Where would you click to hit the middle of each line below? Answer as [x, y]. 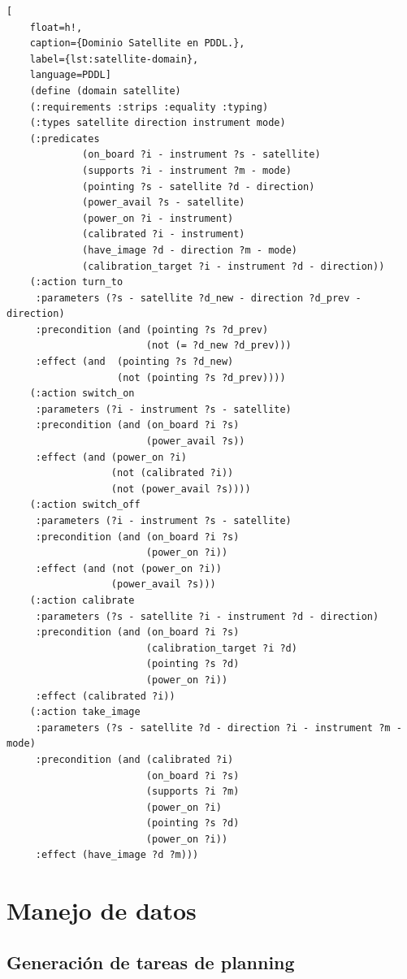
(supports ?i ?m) [193, 792]
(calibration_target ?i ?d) [221, 648]
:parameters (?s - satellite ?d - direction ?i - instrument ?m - [219, 728]
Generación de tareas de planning [151, 962]
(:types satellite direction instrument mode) [158, 123]
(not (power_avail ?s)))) [181, 489]
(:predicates [65, 139]
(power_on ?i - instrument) [158, 218]
